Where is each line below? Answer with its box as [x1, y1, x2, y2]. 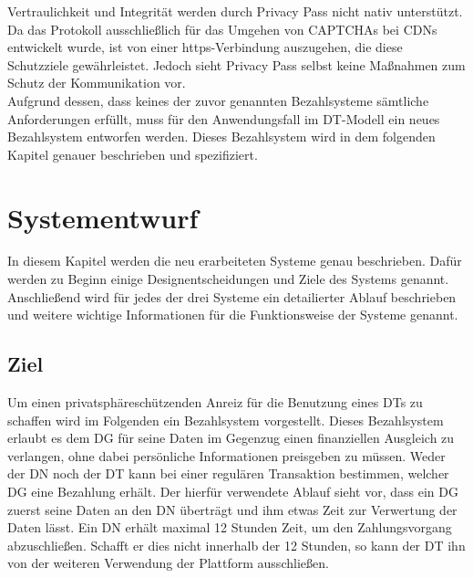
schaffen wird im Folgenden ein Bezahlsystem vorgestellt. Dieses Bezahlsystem [7, 410, 444, 429]
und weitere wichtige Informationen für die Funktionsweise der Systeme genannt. [7, 305, 458, 324]
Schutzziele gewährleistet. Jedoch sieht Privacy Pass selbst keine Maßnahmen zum [7, 55, 466, 74]
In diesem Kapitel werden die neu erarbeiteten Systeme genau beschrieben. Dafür [7, 251, 462, 270]
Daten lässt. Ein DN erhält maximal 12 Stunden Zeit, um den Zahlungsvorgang [7, 518, 452, 537]
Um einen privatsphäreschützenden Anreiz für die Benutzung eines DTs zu [7, 393, 423, 412]
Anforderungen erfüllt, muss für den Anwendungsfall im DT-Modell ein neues [7, 109, 440, 128]
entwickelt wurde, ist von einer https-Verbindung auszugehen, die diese [7, 37, 403, 57]
